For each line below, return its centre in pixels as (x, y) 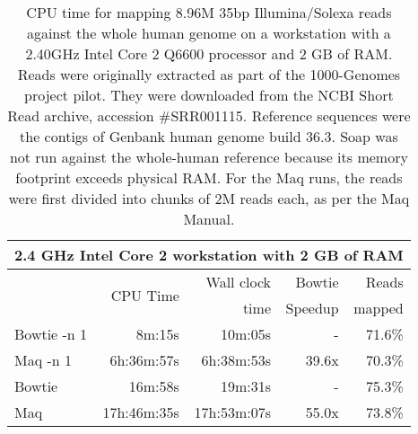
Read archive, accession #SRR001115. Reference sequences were (209, 115)
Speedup (312, 308)
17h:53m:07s (232, 412)
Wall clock (238, 282)
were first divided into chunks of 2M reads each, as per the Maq (209, 198)
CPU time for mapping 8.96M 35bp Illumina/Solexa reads (209, 12)
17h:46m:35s (141, 412)
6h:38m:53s (236, 360)
